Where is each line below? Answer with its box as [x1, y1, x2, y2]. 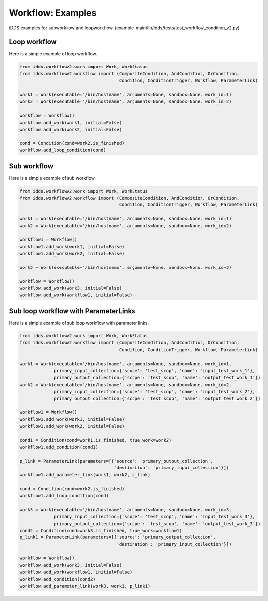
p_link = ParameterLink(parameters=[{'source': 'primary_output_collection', [19, 458, 213, 464]
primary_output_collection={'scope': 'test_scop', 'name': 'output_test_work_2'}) [54, 396, 261, 401]
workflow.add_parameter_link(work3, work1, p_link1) [19, 583, 151, 589]
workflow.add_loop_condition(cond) [19, 147, 106, 153]
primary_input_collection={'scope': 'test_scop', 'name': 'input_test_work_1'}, [54, 368, 256, 373]
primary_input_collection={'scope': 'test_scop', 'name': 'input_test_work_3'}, [54, 514, 256, 520]
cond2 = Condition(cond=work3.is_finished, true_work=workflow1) [19, 528, 182, 533]
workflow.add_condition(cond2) [19, 576, 96, 582]
